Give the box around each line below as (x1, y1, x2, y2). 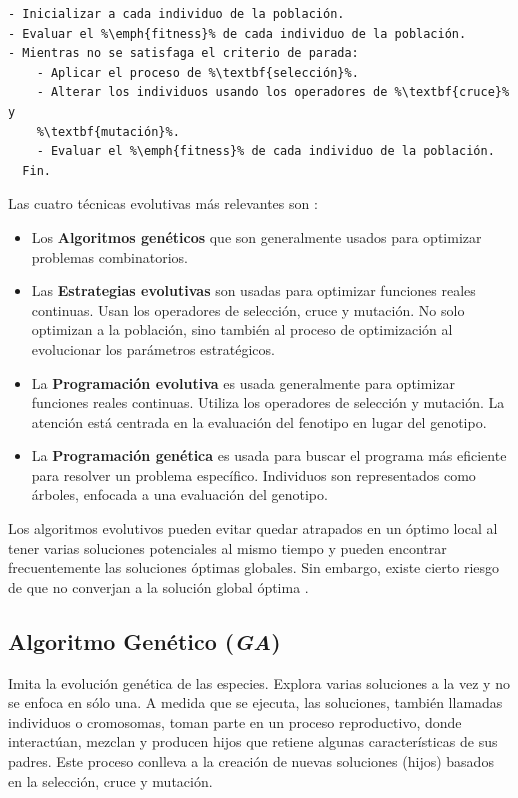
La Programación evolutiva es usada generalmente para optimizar (31, 372, 455, 393)
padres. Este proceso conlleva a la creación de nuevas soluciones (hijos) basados (8, 751, 494, 772)
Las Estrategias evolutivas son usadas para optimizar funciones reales (31, 280, 476, 301)
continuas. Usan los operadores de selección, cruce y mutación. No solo (31, 299, 465, 320)
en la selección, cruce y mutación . (8, 770, 213, 791)
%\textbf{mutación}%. (36, 124, 180, 139)
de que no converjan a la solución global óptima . (8, 576, 309, 597)
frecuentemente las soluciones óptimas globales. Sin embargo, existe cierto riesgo (8, 557, 500, 578)
